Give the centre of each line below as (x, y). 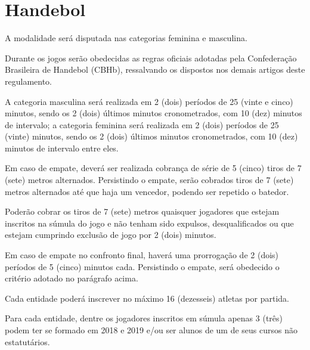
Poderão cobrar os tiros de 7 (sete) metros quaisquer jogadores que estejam (142, 211)
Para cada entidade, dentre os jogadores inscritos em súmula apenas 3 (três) (144, 318)
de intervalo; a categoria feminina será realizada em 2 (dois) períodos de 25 (142, 124)
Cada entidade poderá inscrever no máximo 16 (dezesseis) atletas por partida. (147, 298)
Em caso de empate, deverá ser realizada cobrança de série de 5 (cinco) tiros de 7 (153, 168)
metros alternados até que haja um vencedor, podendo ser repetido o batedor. (147, 191)
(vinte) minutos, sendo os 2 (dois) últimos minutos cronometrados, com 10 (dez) (151, 136)
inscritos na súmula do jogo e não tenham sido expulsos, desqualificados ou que (149, 223)
